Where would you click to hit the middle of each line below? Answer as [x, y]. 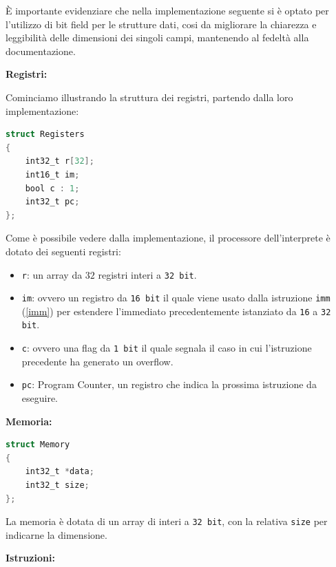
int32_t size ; [57, 485]
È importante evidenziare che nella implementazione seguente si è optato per [167, 10]
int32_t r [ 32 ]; [60, 161]
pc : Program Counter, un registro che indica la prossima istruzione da [169, 384]
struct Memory [38, 445]
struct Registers [45, 135]
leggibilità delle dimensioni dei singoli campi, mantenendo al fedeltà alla [157, 38]
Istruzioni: [30, 558]
